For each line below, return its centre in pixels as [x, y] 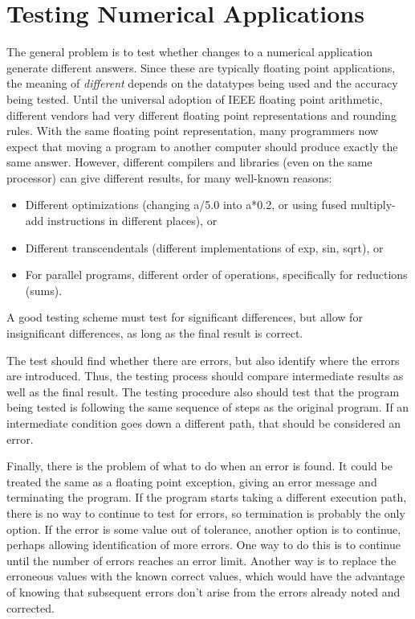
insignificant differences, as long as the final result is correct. [155, 333]
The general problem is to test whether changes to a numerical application [190, 52]
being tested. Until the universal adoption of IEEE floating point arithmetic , [195, 98]
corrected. [31, 607]
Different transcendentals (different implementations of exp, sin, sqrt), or [204, 247]
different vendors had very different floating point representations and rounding [201, 115]
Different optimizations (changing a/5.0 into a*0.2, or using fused [186, 205]
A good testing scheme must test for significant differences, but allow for [185, 317]
